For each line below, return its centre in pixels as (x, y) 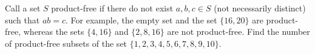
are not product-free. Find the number (239, 31)
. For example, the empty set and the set (141, 19)
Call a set (23, 8)
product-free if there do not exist (112, 8)
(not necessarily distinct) (260, 8)
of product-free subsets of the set (66, 43)
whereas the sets (54, 31)
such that (22, 19)
